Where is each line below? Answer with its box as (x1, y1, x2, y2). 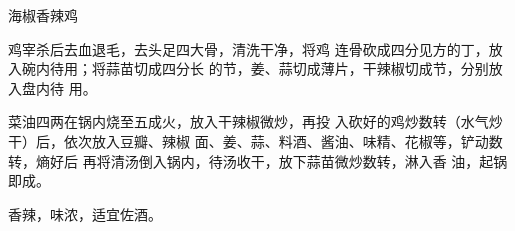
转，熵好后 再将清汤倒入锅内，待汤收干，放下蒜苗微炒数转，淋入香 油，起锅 (8, 150, 508, 171)
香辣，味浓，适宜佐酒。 (8, 203, 162, 224)
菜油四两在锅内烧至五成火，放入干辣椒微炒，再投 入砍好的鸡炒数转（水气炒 (8, 111, 503, 132)
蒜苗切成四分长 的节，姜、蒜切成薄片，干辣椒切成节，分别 (105, 58, 489, 79)
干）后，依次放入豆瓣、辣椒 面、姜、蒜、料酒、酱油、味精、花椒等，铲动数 (8, 130, 503, 151)
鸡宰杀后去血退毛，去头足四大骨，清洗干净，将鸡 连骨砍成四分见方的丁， (8, 38, 489, 59)
